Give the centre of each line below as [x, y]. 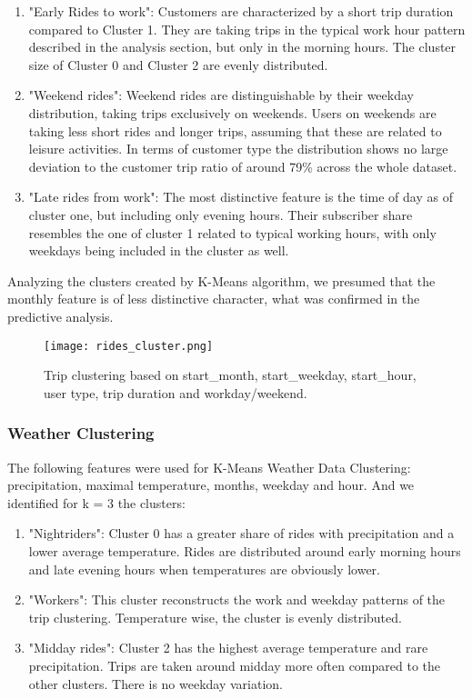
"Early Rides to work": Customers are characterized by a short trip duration [241, 11]
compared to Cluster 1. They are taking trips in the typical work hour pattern [247, 29]
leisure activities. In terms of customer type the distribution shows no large [238, 149]
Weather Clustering [81, 433]
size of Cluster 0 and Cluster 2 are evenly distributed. [178, 64]
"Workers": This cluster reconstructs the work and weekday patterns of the [237, 599]
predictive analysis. [60, 316]
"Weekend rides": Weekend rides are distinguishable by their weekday [221, 95]
